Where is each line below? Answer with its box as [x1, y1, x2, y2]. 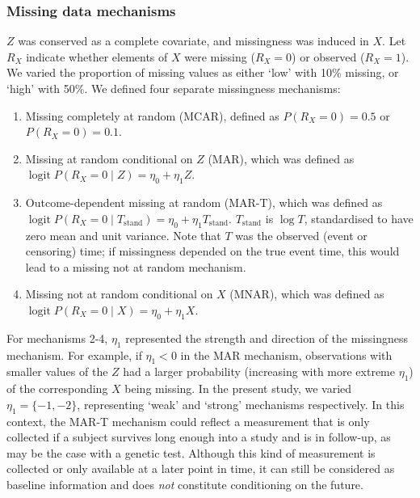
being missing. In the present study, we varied [124, 380, 352, 397]
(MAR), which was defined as [208, 150, 355, 167]
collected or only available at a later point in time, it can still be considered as [6, 460, 395, 477]
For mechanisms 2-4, [6, 329, 108, 346]
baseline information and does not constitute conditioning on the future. [6, 475, 363, 492]
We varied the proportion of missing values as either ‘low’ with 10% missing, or [6, 64, 399, 81]
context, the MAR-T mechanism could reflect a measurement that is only [6, 412, 370, 429]
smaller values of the [6, 363, 108, 380]
